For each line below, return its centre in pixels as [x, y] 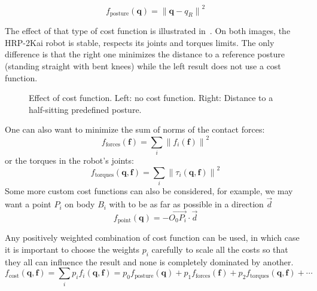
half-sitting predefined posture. [85, 109]
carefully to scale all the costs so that [220, 249]
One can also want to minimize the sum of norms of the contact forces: [135, 129]
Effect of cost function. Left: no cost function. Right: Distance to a [151, 98]
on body [80, 204]
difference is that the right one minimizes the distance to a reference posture [145, 54]
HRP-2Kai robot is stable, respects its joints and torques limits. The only [140, 42]
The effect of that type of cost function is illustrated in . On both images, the [148, 31]
